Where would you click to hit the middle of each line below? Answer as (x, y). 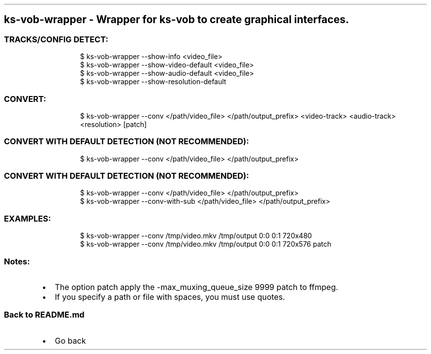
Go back (70, 340)
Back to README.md (44, 315)
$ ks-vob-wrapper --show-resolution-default (153, 82)
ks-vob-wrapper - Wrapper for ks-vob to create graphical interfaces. (177, 20)
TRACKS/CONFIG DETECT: (56, 39)
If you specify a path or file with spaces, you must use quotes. (170, 297)
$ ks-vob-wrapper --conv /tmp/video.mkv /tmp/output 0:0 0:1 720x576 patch (206, 244)
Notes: (17, 261)
